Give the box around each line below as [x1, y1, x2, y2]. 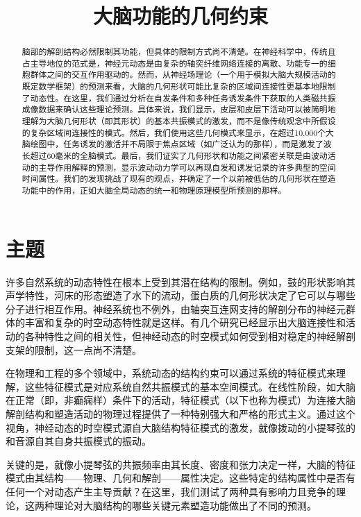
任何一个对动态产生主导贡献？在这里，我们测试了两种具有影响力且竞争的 [6, 484, 336, 498]
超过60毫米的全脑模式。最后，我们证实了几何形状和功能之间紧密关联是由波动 [30, 150, 328, 162]
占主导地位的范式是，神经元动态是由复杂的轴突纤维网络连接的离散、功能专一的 [22, 57, 328, 69]
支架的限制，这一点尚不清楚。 [6, 342, 142, 357]
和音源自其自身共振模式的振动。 [6, 434, 151, 448]
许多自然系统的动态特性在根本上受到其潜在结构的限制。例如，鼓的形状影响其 [6, 274, 355, 289]
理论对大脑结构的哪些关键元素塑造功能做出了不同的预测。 [53, 498, 317, 512]
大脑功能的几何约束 [92, 1, 268, 30]
